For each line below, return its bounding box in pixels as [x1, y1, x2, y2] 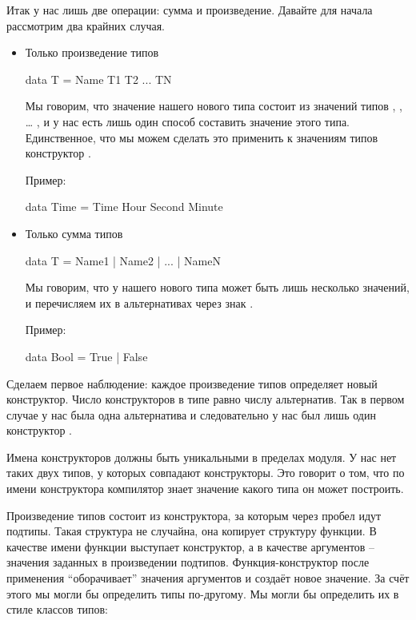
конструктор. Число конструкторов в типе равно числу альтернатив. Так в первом [6, 391, 405, 407]
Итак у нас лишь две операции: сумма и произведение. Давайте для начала [6, 2, 373, 18]
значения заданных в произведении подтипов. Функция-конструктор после [6, 554, 370, 570]
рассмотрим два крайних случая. [6, 17, 165, 34]
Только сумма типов [25, 225, 123, 241]
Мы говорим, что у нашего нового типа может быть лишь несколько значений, [25, 279, 410, 296]
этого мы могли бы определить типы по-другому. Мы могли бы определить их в [6, 585, 399, 602]
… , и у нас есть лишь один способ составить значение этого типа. [25, 113, 350, 129]
